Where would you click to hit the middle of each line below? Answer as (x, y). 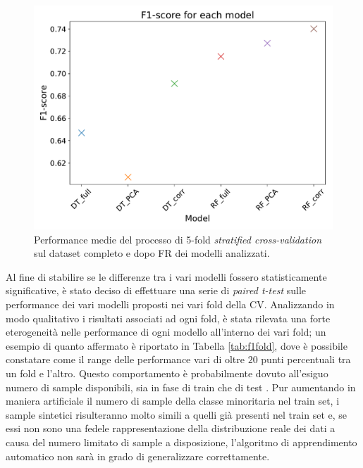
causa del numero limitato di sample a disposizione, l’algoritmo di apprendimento (181, 442)
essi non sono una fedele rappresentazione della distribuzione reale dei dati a (171, 428)
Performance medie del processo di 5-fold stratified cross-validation (178, 239)
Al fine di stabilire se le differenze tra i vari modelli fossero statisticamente (166, 276)
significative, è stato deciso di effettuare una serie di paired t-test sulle (156, 290)
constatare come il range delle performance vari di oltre (125, 359)
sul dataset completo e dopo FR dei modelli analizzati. (152, 253)
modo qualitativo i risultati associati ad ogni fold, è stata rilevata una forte (168, 318)
